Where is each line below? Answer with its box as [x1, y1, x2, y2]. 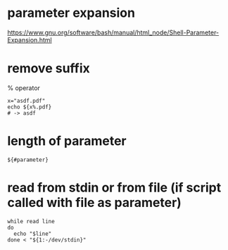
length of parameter [7, 133, 127, 149]
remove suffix [7, 61, 90, 77]
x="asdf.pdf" [7, 97, 46, 104]
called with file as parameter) [7, 195, 182, 211]
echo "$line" [13, 230, 52, 237]
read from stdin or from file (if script [7, 180, 222, 195]
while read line [7, 218, 55, 225]
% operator [7, 83, 41, 92]
